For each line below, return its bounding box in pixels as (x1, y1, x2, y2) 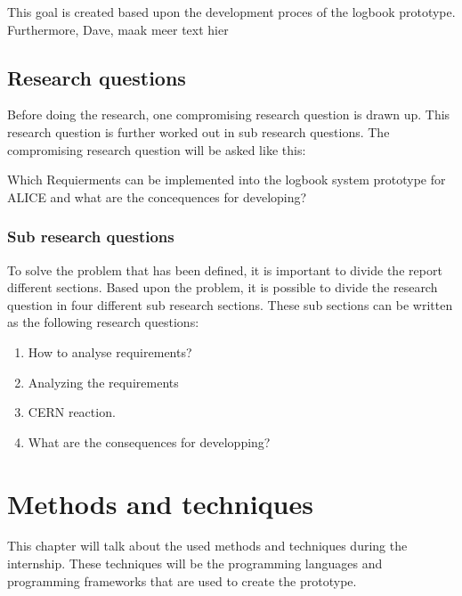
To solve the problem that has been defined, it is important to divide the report (7, 260, 442, 279)
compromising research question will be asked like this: (7, 140, 306, 159)
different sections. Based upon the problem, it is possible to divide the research (7, 278, 438, 297)
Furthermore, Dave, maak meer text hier (7, 20, 229, 38)
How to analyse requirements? (28, 342, 192, 361)
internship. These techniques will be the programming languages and (7, 554, 383, 573)
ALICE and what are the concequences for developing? (7, 187, 307, 206)
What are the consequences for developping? (28, 432, 271, 451)
